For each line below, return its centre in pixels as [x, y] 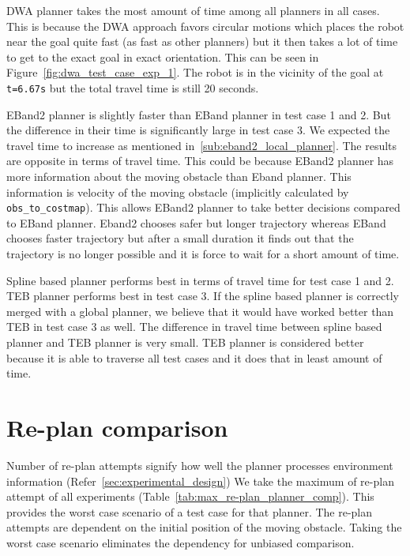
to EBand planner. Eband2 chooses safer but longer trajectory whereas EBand [196, 222]
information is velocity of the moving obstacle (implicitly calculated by [178, 192]
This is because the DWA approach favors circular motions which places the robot [205, 26]
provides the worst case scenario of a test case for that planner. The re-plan [190, 511]
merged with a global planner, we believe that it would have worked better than [200, 311]
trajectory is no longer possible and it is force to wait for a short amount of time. [203, 254]
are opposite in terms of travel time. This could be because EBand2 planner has [200, 161]
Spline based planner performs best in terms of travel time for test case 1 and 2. [200, 280]
